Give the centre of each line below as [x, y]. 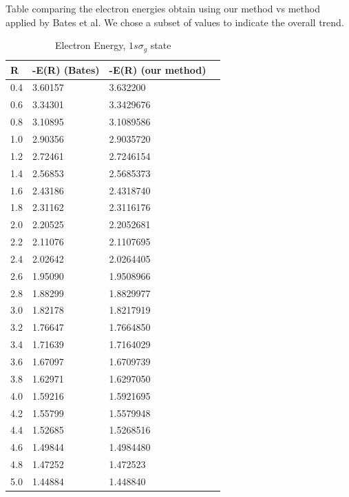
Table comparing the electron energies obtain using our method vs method [163, 8]
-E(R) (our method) [158, 69]
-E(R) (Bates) [66, 69]
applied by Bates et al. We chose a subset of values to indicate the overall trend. [175, 22]
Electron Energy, [91, 45]
